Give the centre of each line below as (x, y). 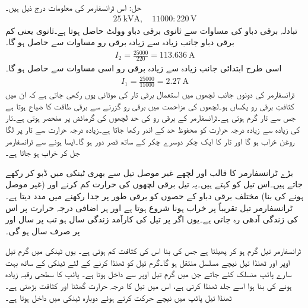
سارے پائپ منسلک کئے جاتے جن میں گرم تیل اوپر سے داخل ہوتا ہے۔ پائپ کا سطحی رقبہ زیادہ (149, 274)
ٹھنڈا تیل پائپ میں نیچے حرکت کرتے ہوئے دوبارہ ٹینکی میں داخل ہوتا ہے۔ (119, 297)
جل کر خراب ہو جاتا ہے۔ (43, 153)
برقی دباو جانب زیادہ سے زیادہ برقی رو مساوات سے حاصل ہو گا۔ (120, 42)
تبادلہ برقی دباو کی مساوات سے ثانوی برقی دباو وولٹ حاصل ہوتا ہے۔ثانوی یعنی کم (152, 30)
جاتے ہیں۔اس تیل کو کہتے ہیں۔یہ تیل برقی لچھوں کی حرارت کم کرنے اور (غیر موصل (154, 184)
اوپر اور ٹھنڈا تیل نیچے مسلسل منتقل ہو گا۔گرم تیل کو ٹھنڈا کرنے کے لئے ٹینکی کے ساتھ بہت (148, 262)
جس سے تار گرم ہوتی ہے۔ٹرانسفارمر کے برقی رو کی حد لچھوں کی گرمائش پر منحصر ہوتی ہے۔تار (151, 117)
